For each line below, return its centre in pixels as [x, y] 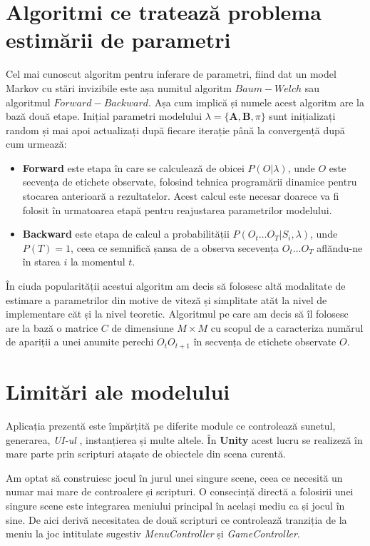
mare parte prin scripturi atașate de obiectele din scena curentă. [146, 454]
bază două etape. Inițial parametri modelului [104, 116]
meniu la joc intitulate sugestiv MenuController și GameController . [153, 534]
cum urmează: [36, 144]
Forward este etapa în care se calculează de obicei [133, 167]
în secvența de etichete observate [265, 342]
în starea [41, 262]
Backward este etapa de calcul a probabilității [126, 234]
